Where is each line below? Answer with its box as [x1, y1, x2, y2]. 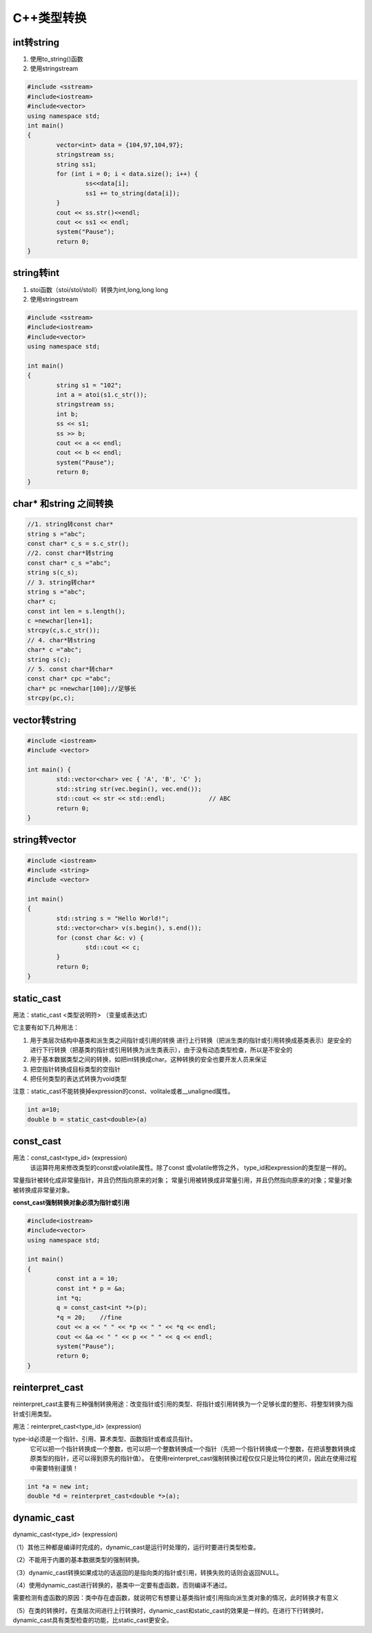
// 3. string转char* [27, 578, 96, 586]
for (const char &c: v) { [56, 934, 144, 941]
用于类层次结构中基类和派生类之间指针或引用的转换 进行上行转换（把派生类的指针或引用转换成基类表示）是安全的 [30, 1036, 351, 1044]
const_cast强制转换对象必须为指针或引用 [12, 1198, 130, 1206]
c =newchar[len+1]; [27, 617, 93, 625]
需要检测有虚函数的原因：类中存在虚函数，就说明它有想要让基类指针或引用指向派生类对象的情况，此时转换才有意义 [12, 1594, 339, 1602]
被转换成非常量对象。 [12, 1186, 74, 1194]
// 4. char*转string [27, 636, 96, 644]
